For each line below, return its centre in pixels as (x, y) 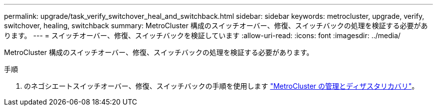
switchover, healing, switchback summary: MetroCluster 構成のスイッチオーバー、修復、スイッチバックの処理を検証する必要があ (216, 26)
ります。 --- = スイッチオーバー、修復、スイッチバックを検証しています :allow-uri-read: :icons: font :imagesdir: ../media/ (202, 35)
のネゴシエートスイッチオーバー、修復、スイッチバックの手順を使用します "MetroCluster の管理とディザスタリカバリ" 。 (221, 86)
